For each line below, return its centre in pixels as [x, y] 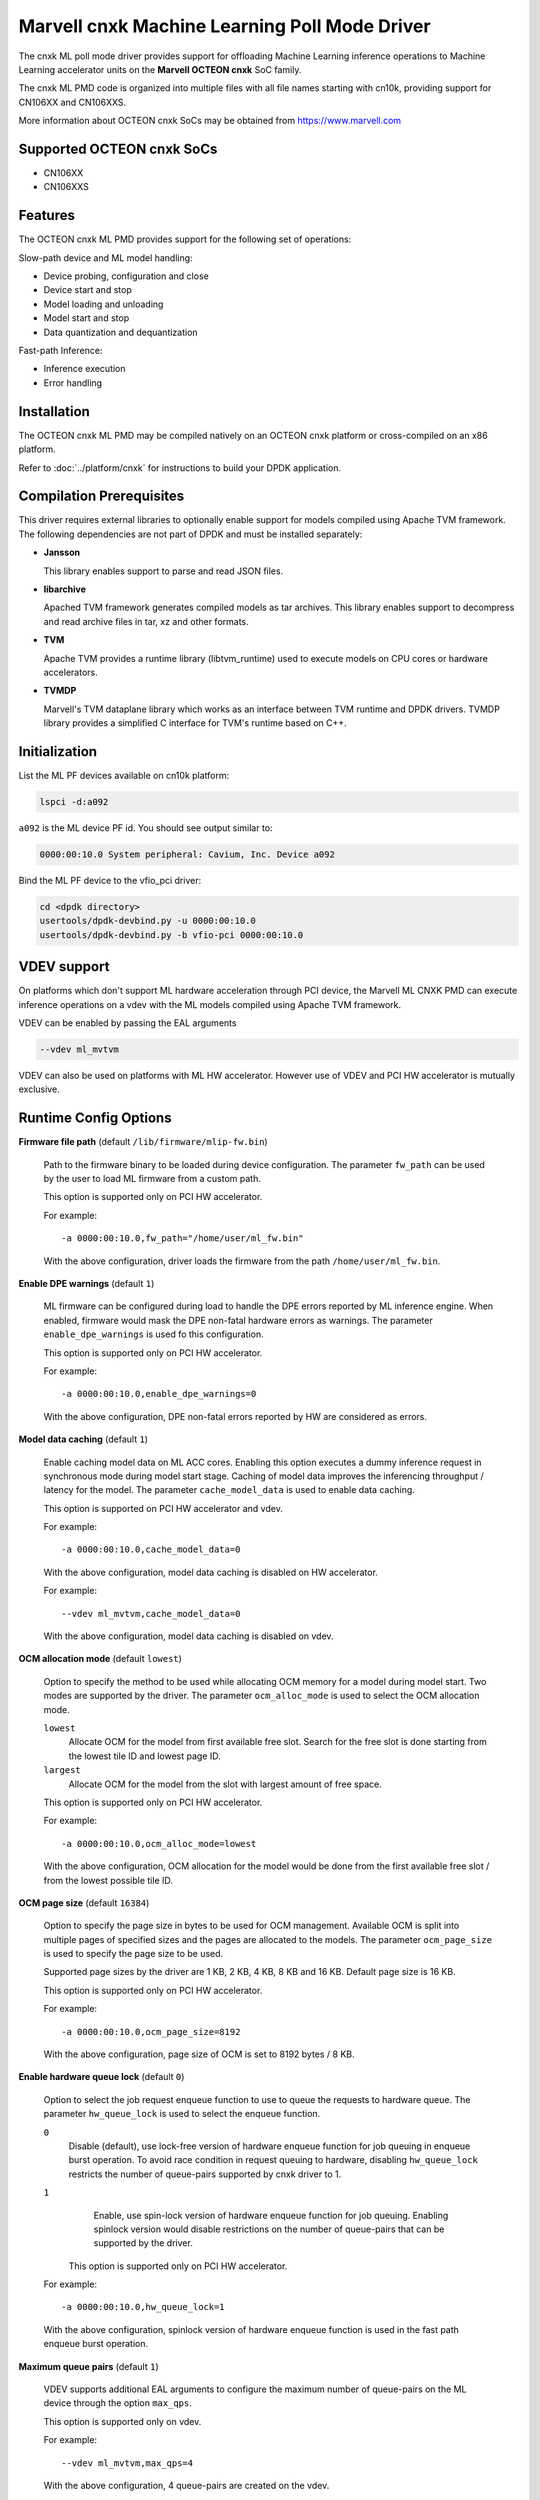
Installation [54, 411]
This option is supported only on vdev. [122, 2421]
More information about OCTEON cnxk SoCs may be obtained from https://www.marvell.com [210, 121]
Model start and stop [86, 318]
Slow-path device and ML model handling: [106, 257]
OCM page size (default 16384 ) [84, 1902]
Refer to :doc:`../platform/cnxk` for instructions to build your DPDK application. [180, 467]
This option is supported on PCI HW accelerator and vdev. [163, 1508]
